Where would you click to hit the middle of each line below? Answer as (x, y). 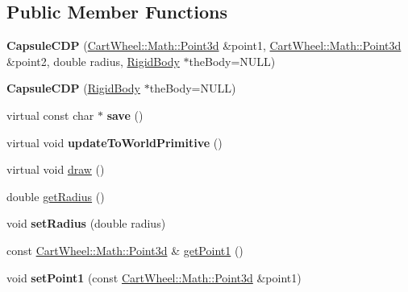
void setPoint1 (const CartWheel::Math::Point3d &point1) (154, 277)
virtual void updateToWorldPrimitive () (114, 142)
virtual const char (50, 115)
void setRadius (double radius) (86, 223)
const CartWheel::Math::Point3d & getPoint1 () (125, 250)
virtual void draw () (56, 169)
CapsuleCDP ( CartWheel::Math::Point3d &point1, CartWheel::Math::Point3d (204, 45)
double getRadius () (56, 196)
